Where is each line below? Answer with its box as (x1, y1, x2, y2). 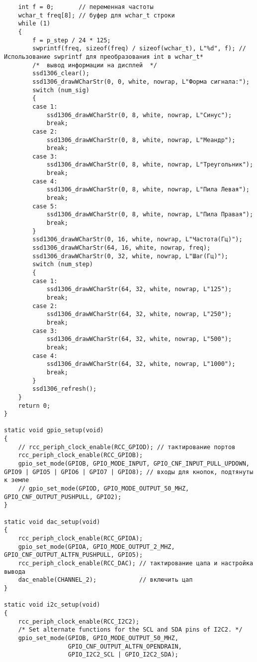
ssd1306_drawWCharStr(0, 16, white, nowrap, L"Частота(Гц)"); (32, 236, 243, 243)
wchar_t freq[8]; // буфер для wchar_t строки (18, 11, 175, 19)
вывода (4, 568, 25, 575)
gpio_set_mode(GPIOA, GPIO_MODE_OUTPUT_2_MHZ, (18, 543, 175, 550)
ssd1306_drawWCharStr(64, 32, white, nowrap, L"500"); (46, 335, 232, 343)
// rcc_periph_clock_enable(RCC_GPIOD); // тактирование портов (18, 443, 236, 451)
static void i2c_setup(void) (4, 601, 100, 609)
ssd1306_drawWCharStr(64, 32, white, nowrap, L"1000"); (46, 360, 236, 368)
